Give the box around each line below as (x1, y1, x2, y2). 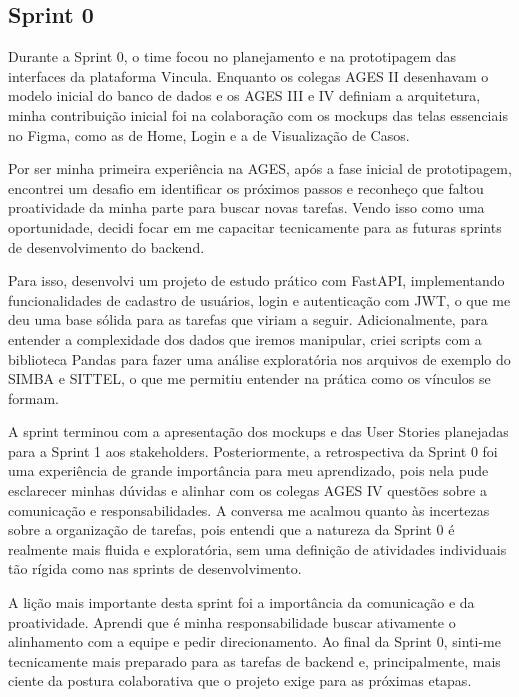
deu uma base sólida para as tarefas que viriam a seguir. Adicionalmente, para (8, 309, 488, 330)
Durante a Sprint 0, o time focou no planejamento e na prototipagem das (8, 46, 457, 67)
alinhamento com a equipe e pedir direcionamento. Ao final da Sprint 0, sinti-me (8, 631, 501, 652)
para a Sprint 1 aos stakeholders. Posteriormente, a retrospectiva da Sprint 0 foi (8, 440, 498, 461)
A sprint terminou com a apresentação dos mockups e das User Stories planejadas (8, 421, 509, 442)
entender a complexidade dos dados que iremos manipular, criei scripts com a (8, 328, 482, 349)
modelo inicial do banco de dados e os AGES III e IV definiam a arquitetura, (8, 85, 481, 106)
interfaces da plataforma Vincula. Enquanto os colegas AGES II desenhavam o (8, 65, 489, 86)
